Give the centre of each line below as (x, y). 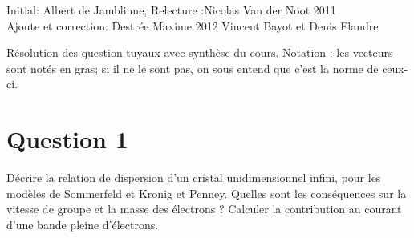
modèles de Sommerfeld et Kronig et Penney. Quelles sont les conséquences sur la (207, 193)
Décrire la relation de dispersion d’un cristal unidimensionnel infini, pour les (194, 177)
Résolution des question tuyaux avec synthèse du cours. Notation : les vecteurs (200, 52)
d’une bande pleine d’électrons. (83, 224)
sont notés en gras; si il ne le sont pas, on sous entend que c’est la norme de (193, 68)
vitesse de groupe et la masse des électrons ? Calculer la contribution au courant (204, 209)
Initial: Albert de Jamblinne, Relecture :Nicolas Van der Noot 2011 (171, 10)
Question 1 (67, 139)
